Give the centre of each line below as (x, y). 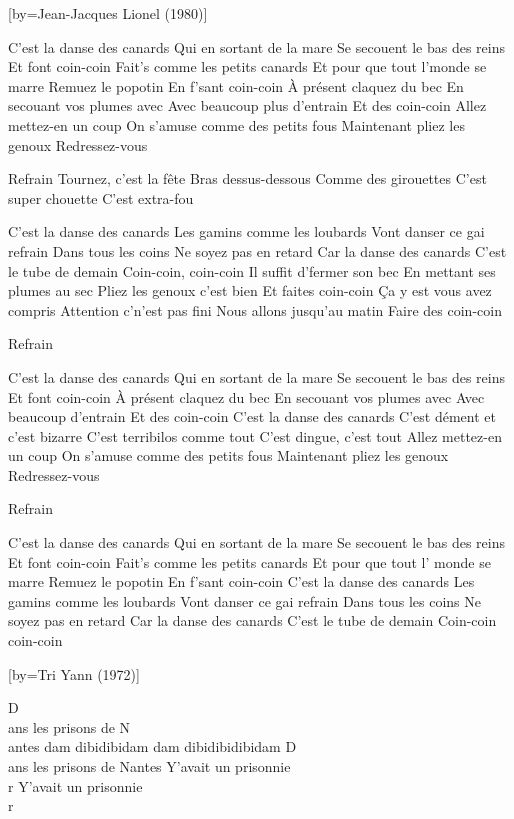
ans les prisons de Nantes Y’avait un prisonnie (149, 766)
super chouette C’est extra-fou (101, 197)
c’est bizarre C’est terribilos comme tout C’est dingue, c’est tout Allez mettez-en (255, 435)
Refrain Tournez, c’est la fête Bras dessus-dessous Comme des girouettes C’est (247, 178)
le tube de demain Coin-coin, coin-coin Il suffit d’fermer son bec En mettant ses (252, 270)
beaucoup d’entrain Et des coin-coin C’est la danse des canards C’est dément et (252, 416)
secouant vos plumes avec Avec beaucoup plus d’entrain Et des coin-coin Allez (247, 105)
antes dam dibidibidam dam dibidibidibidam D (152, 746)
